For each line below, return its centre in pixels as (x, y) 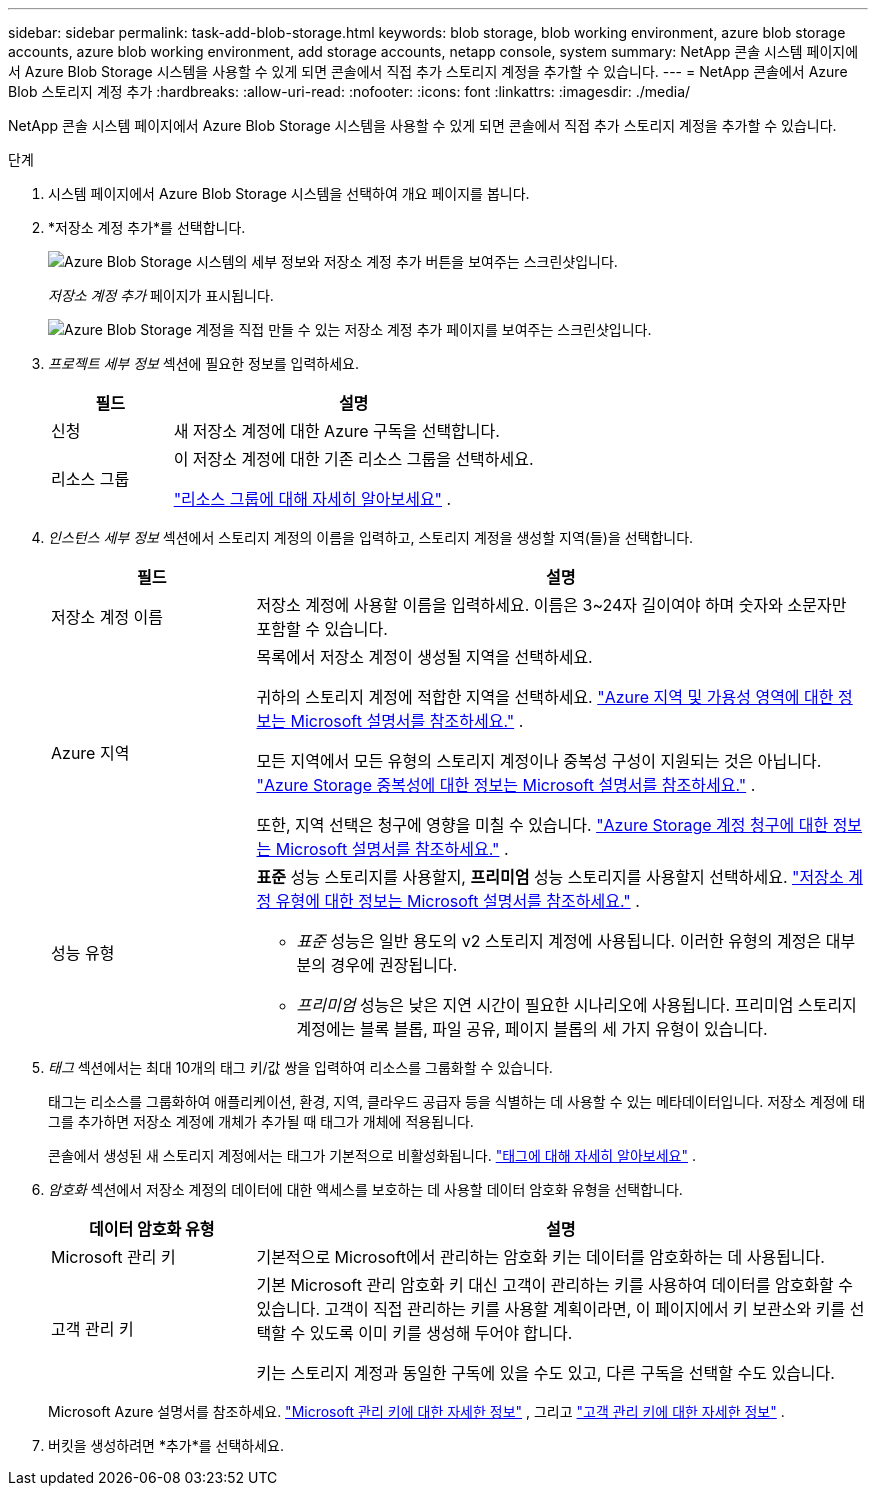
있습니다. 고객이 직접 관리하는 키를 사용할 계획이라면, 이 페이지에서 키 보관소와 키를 (551, 1309)
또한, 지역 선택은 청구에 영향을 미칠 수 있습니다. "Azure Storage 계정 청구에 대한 (542, 825)
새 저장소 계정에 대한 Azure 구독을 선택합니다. (336, 431)
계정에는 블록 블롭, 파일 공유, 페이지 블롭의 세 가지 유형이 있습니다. (532, 1029)
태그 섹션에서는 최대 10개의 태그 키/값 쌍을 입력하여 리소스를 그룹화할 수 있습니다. (300, 1067)
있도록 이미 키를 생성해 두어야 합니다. (441, 1333)
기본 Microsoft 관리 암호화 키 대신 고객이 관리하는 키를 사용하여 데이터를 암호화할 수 (555, 1285)
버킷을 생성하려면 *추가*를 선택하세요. (166, 1445)
